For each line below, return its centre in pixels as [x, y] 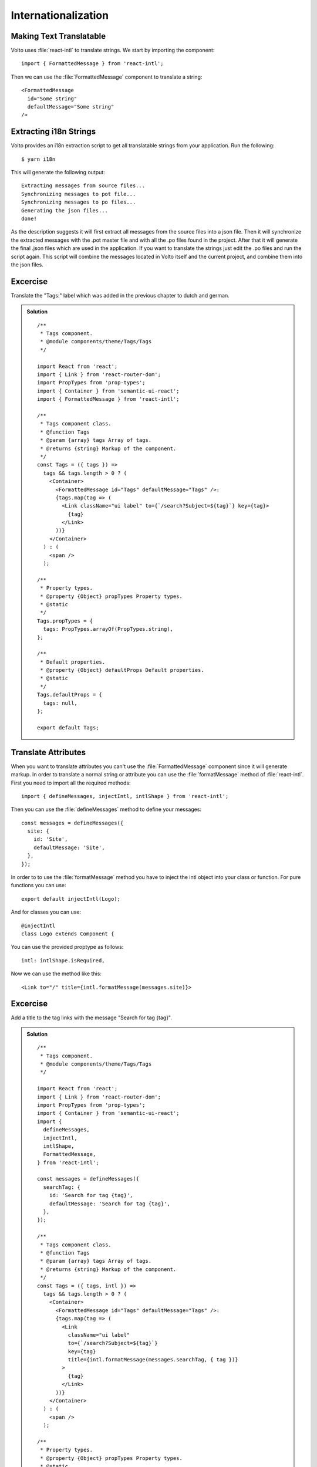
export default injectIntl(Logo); [71, 899]
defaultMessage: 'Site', [69, 847]
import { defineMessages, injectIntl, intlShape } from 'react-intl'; [125, 796]
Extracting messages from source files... [83, 186]
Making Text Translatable [58, 36]
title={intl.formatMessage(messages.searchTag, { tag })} [153, 1360]
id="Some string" [52, 99]
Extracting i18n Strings [53, 132]
